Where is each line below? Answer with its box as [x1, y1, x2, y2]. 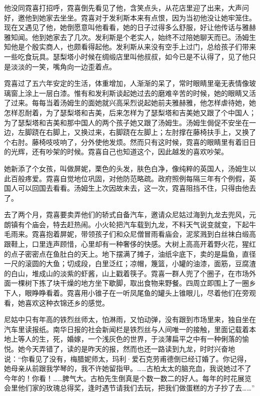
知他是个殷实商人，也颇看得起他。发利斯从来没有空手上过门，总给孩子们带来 [4, 41, 256, 52]
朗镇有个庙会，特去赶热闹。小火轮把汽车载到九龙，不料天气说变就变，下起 [4, 219, 249, 229]
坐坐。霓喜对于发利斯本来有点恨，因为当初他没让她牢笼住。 [59, 12, 256, 22]
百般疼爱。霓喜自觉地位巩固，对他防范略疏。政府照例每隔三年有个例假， [10, 173, 249, 183]
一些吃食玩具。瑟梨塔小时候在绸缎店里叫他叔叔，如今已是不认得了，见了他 [4, 51, 249, 61]
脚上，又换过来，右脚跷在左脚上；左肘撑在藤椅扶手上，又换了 [52, 127, 256, 137]
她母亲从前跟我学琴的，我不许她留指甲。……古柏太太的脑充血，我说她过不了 [4, 363, 251, 374]
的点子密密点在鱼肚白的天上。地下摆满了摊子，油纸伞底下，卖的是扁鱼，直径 [4, 248, 256, 259]
